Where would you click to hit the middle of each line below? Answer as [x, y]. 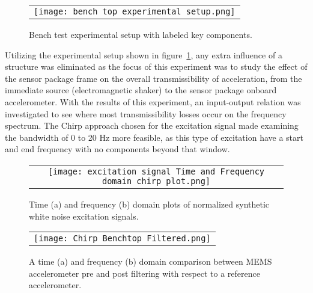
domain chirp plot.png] [156, 181]
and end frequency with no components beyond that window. [117, 149]
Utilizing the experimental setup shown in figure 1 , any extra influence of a [144, 54]
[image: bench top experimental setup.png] [135, 11]
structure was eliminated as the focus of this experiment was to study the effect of [156, 66]
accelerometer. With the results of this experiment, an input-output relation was [153, 101]
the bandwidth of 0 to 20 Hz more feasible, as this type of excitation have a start [154, 137]
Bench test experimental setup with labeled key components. [141, 34]
